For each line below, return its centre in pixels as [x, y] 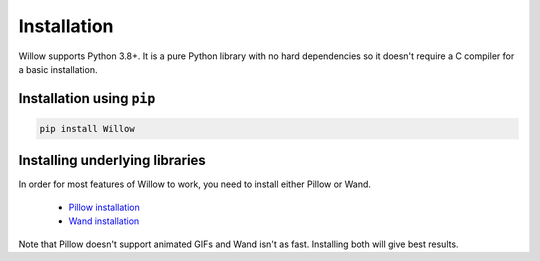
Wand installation [104, 221]
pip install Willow [87, 128]
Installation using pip [87, 98]
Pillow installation [104, 207]
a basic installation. [58, 69]
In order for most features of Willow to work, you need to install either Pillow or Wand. [195, 184]
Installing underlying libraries [112, 160]
